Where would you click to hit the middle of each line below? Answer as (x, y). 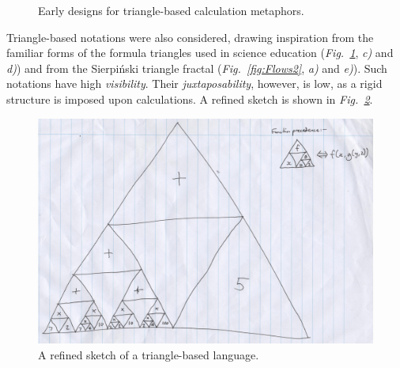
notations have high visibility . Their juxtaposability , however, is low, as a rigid (194, 83)
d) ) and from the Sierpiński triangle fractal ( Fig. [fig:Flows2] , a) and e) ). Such (197, 68)
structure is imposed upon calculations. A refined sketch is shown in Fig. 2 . (190, 99)
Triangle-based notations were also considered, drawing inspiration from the (190, 37)
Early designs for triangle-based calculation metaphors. (171, 10)
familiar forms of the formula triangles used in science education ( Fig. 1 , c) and (200, 53)
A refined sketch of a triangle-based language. (149, 355)
